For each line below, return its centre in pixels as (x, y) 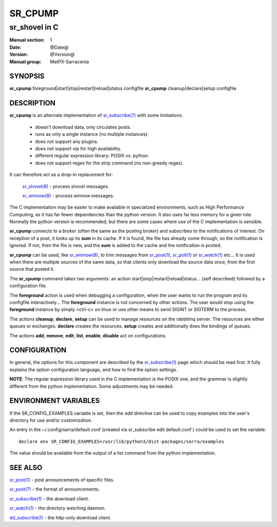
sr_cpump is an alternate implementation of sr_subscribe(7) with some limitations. (96, 115)
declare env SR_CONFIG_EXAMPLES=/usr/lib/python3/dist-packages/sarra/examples (121, 441)
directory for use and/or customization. (51, 420)
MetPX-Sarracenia (70, 62)
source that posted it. (32, 269)
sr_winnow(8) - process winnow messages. (68, 195)
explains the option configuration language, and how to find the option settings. (94, 370)
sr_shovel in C (34, 27)
